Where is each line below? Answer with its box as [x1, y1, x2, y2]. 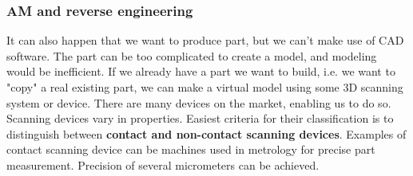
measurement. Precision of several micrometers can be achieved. [6, 156, 320, 173]
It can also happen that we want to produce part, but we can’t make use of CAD [6, 32, 404, 49]
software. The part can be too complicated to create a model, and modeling [6, 47, 377, 64]
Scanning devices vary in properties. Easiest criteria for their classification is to [6, 110, 394, 127]
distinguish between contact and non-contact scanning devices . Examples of [6, 125, 407, 142]
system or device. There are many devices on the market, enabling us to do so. [6, 94, 391, 111]
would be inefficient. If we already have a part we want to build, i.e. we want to [6, 63, 395, 80]
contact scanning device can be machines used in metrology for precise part [6, 141, 375, 158]
